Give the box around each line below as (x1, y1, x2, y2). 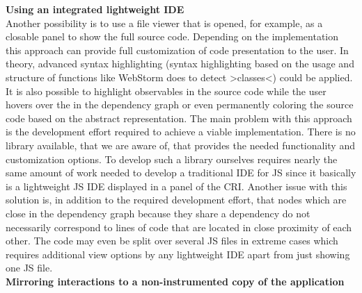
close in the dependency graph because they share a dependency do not (6, 206, 310, 220)
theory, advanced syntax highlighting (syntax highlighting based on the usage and (6, 56, 354, 71)
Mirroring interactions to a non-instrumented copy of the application (6, 274, 345, 288)
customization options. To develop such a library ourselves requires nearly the (6, 151, 338, 166)
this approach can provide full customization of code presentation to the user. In (6, 42, 349, 57)
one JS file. (6, 260, 53, 275)
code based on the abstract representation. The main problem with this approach (6, 110, 352, 125)
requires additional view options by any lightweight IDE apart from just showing (6, 246, 350, 261)
